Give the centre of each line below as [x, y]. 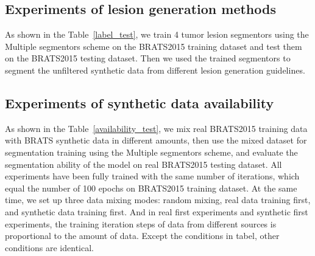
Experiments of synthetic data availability [140, 102]
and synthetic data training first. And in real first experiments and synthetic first [157, 211]
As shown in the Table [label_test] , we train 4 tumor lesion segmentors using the [157, 34]
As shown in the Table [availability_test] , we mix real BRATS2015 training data [156, 128]
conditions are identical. [49, 247]
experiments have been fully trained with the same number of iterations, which [152, 176]
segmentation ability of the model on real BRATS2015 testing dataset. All [143, 164]
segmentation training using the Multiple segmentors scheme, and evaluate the [151, 152]
